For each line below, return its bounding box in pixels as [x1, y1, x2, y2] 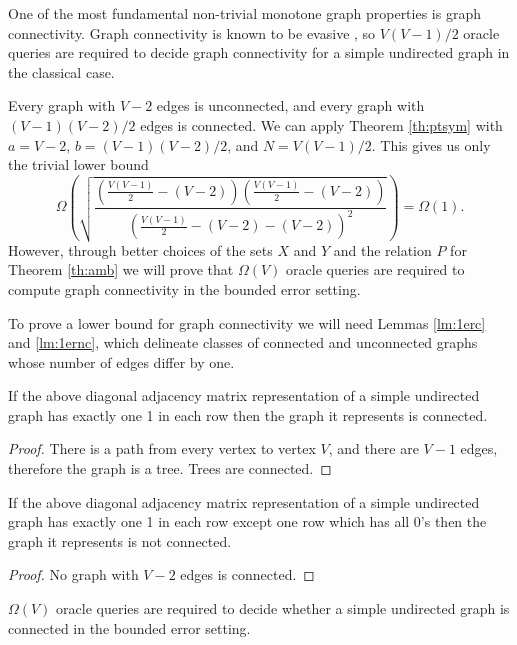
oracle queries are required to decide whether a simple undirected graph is [56, 598, 510, 619]
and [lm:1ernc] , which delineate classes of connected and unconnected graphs [8, 332, 478, 353]
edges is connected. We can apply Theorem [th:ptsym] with [140, 114, 503, 135]
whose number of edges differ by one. [8, 351, 235, 372]
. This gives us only [371, 134, 491, 155]
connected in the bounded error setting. [8, 617, 251, 638]
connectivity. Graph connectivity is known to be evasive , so [8, 22, 376, 43]
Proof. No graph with [8, 564, 139, 585]
